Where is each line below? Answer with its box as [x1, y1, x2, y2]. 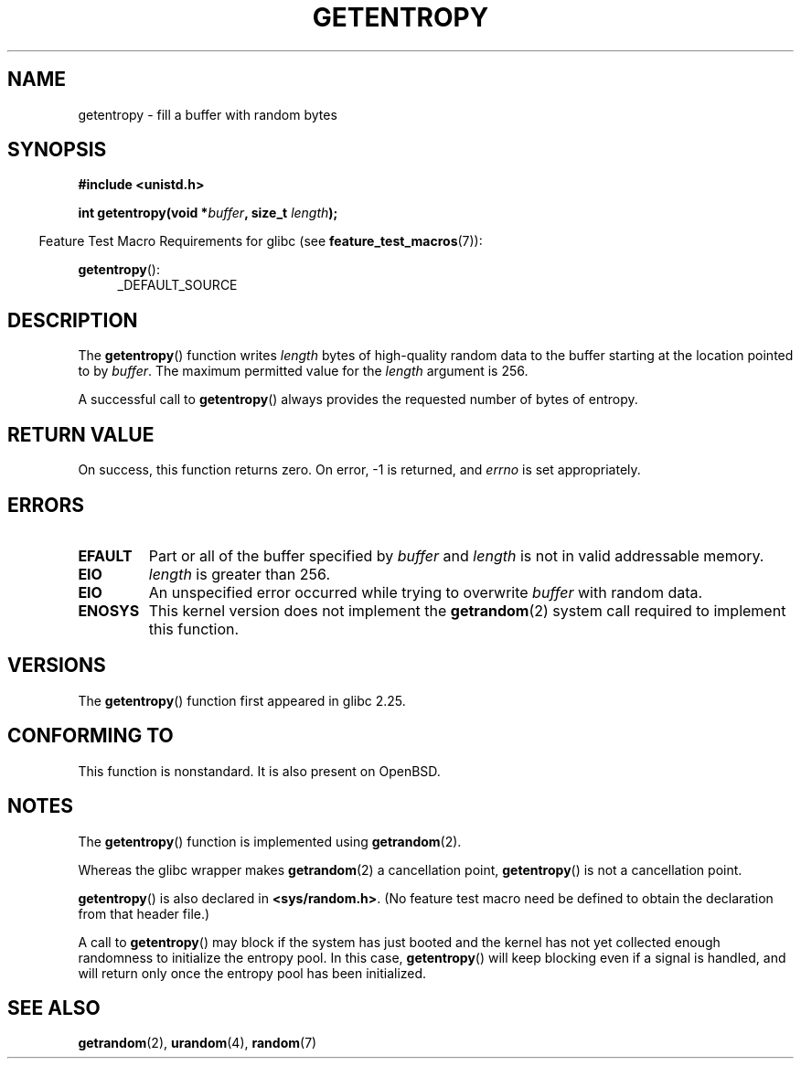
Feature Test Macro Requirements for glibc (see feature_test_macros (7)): [38, 233, 483, 250]
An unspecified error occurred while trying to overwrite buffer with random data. [148, 582, 703, 602]
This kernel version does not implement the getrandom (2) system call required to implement [148, 601, 786, 620]
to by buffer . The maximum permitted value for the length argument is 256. [78, 363, 529, 379]
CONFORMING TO [7, 724, 174, 748]
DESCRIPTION [7, 308, 138, 332]
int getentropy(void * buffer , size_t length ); [78, 205, 338, 221]
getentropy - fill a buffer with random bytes [78, 106, 337, 123]
